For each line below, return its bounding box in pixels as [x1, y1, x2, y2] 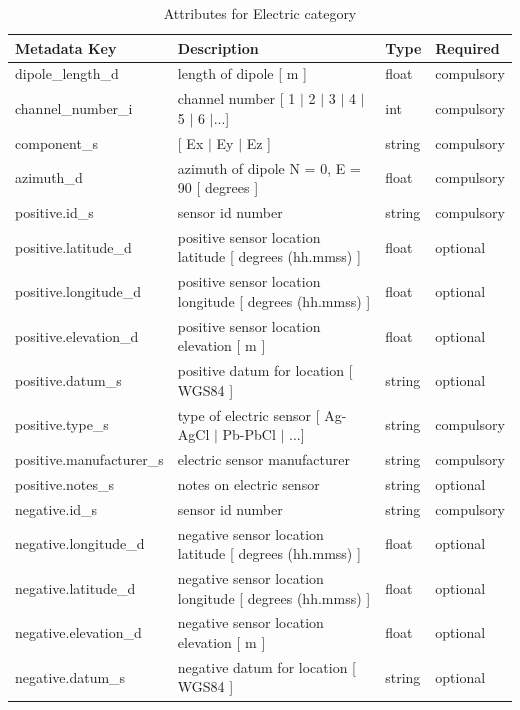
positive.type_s [15, 414, 109, 435]
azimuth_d [15, 167, 83, 188]
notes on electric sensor [177, 473, 320, 494]
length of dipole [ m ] [177, 63, 307, 84]
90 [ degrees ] [177, 177, 259, 198]
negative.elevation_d [15, 622, 142, 643]
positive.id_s [15, 202, 94, 222]
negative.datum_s [15, 666, 126, 687]
